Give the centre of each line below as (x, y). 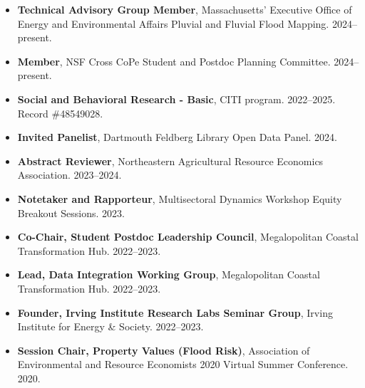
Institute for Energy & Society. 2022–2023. (110, 326)
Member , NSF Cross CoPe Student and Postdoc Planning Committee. (174, 61)
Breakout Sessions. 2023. (71, 213)
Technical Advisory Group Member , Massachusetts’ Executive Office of (185, 9)
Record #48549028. (60, 113)
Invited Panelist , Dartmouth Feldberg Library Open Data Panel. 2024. (177, 137)
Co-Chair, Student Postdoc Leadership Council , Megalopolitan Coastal (188, 237)
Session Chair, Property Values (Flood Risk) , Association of (164, 350)
